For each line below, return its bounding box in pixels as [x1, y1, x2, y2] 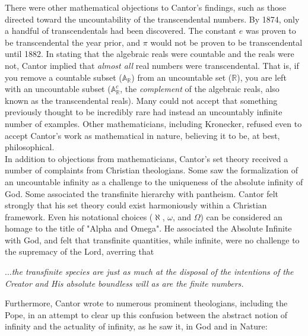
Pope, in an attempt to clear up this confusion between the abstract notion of [5, 308, 288, 321]
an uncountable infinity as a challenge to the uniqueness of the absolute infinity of [5, 175, 303, 188]
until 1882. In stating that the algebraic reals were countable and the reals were [5, 47, 294, 60]
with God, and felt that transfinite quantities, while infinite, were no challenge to [5, 233, 300, 246]
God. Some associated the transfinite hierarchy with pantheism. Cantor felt [5, 187, 279, 199]
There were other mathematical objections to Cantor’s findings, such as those [5, 1, 286, 13]
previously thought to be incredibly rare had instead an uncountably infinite [5, 106, 282, 118]
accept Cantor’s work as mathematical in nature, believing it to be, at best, [5, 129, 280, 141]
